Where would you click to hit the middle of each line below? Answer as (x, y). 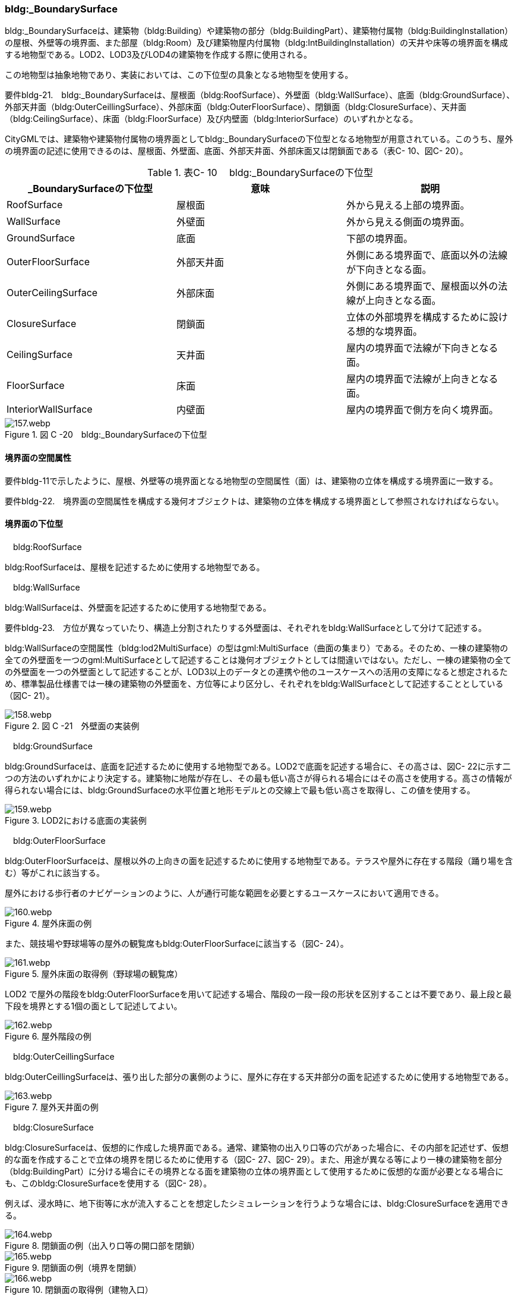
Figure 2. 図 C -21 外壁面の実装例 (72, 726)
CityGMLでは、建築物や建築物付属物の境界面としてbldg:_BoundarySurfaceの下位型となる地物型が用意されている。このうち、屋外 (259, 139)
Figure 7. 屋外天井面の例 (52, 1107)
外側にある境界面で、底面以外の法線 (427, 255)
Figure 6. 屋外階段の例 (48, 1036)
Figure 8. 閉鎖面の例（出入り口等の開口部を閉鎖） (102, 1245)
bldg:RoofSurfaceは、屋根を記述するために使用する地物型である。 (135, 567)
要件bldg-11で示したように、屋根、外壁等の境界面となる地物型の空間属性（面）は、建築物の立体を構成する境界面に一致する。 (252, 481)
